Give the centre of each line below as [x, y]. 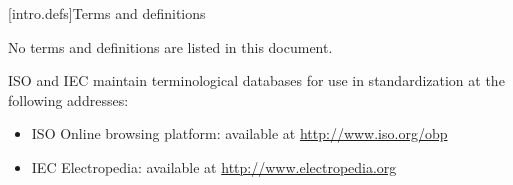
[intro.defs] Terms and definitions [107, 13]
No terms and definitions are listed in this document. [170, 46]
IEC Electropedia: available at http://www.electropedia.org [214, 166]
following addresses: [68, 99]
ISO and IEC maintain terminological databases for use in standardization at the [256, 80]
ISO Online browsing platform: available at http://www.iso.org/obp [239, 133]
